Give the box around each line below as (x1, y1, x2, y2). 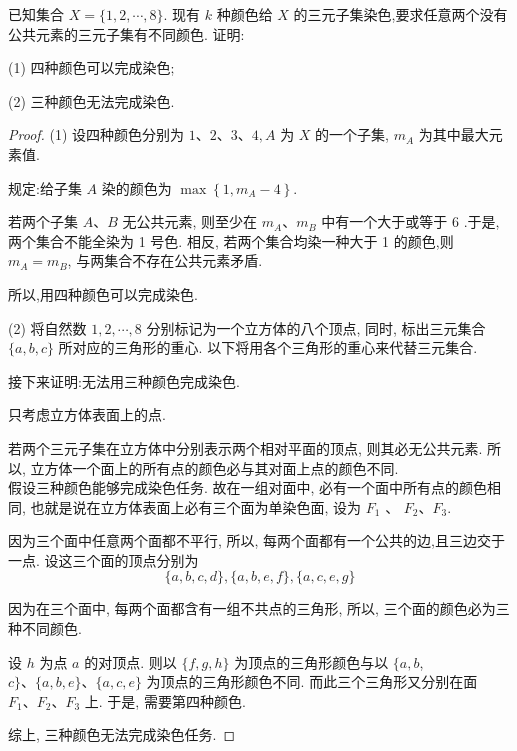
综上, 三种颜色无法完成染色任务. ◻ (8, 724, 236, 745)
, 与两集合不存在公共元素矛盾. (67, 250, 263, 271)
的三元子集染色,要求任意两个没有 (293, 4, 508, 24)
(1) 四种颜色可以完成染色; (8, 57, 175, 78)
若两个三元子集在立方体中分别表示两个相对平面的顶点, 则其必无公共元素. (8, 437, 483, 458)
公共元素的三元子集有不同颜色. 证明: (8, 23, 245, 44)
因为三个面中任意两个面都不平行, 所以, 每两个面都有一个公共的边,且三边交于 (8, 530, 505, 551)
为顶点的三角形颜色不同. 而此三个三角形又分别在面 (146, 671, 478, 692)
